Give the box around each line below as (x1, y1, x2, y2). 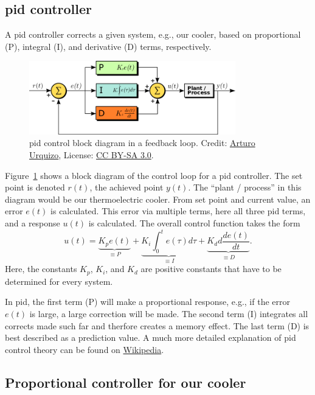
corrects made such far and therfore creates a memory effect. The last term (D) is (5, 319, 310, 332)
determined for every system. (5, 274, 113, 287)
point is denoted (5, 181, 65, 194)
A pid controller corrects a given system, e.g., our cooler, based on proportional (5, 28, 301, 41)
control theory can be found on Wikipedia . (5, 343, 164, 355)
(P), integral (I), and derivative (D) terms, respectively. (5, 40, 212, 52)
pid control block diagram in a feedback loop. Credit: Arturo (29, 136, 255, 149)
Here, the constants (5, 262, 77, 275)
